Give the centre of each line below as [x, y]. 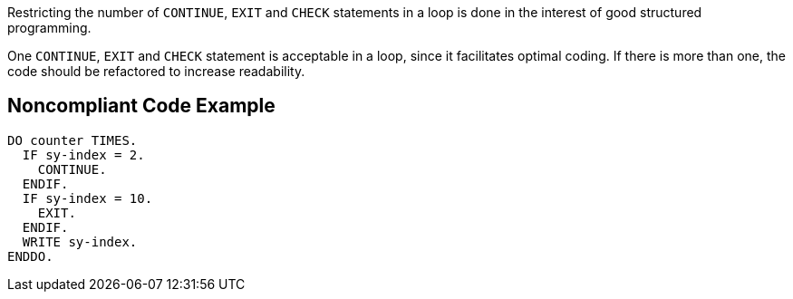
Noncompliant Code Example [141, 106]
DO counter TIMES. [73, 140]
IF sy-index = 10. [87, 198]
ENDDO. [30, 256]
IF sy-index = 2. [83, 154]
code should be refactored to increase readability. [156, 71]
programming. [49, 28]
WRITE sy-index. [80, 241]
